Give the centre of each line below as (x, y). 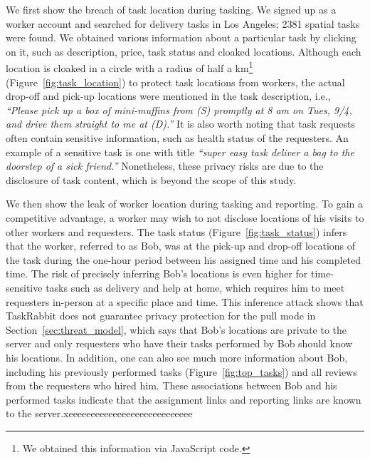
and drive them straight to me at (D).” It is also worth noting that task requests (180, 124)
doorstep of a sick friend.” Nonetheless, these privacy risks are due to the (165, 166)
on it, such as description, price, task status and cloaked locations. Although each (184, 51)
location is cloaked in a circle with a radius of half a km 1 (129, 67)
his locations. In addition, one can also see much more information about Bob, (177, 357)
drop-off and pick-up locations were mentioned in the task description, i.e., (168, 96)
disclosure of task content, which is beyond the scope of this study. (151, 179)
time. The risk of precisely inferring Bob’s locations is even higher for (157, 274)
